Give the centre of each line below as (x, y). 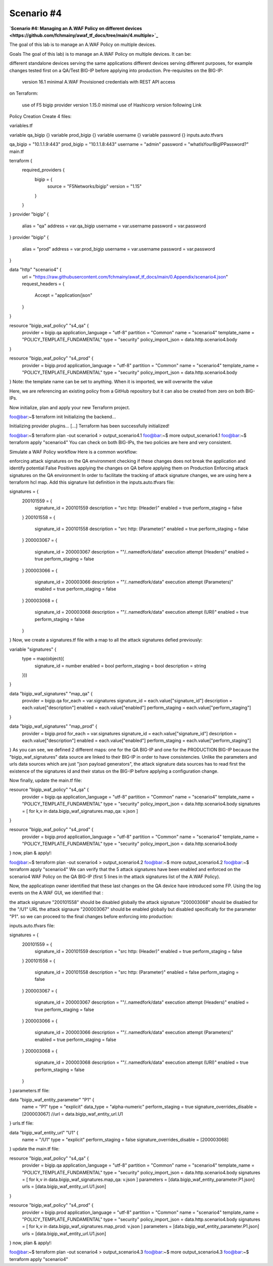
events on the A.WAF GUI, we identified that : (56, 893)
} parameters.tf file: (30, 1090)
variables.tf (21, 126)
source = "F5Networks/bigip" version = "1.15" (95, 186)
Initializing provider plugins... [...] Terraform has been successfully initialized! (89, 426)
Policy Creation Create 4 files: (40, 116)
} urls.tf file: (21, 1123)
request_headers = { (43, 284)
